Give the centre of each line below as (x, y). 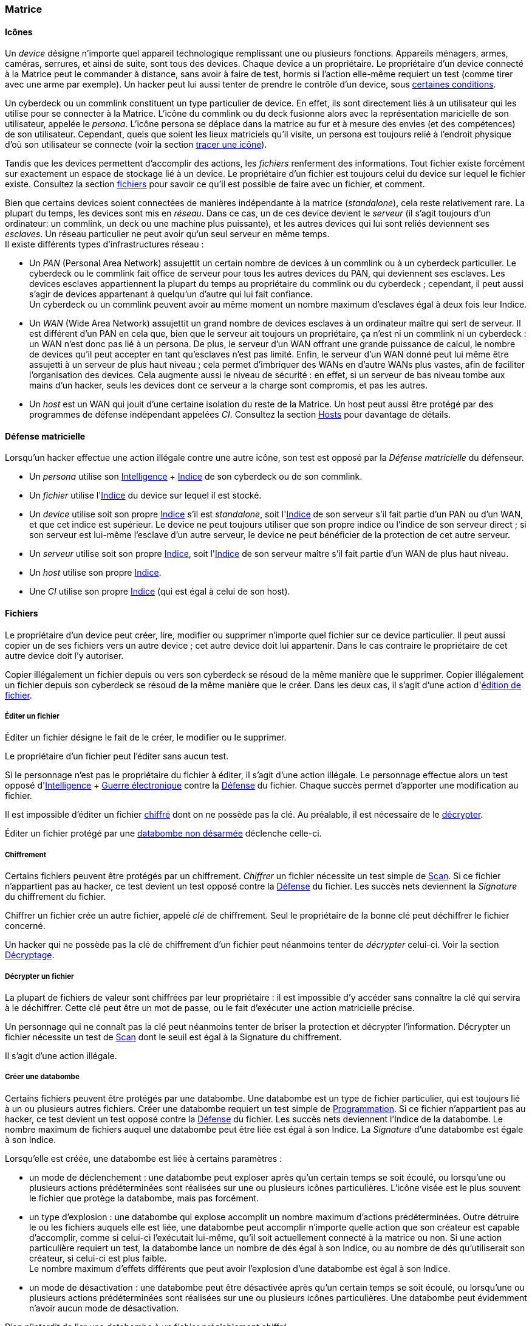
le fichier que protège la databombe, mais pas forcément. (144, 1198)
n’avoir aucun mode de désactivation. (104, 1308)
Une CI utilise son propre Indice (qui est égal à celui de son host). (160, 592)
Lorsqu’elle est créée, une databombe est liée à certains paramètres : (144, 1158)
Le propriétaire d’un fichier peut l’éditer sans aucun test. (117, 756)
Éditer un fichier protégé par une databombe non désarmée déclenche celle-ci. (163, 834)
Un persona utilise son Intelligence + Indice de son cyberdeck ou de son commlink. (196, 477)
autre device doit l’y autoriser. (64, 655)
